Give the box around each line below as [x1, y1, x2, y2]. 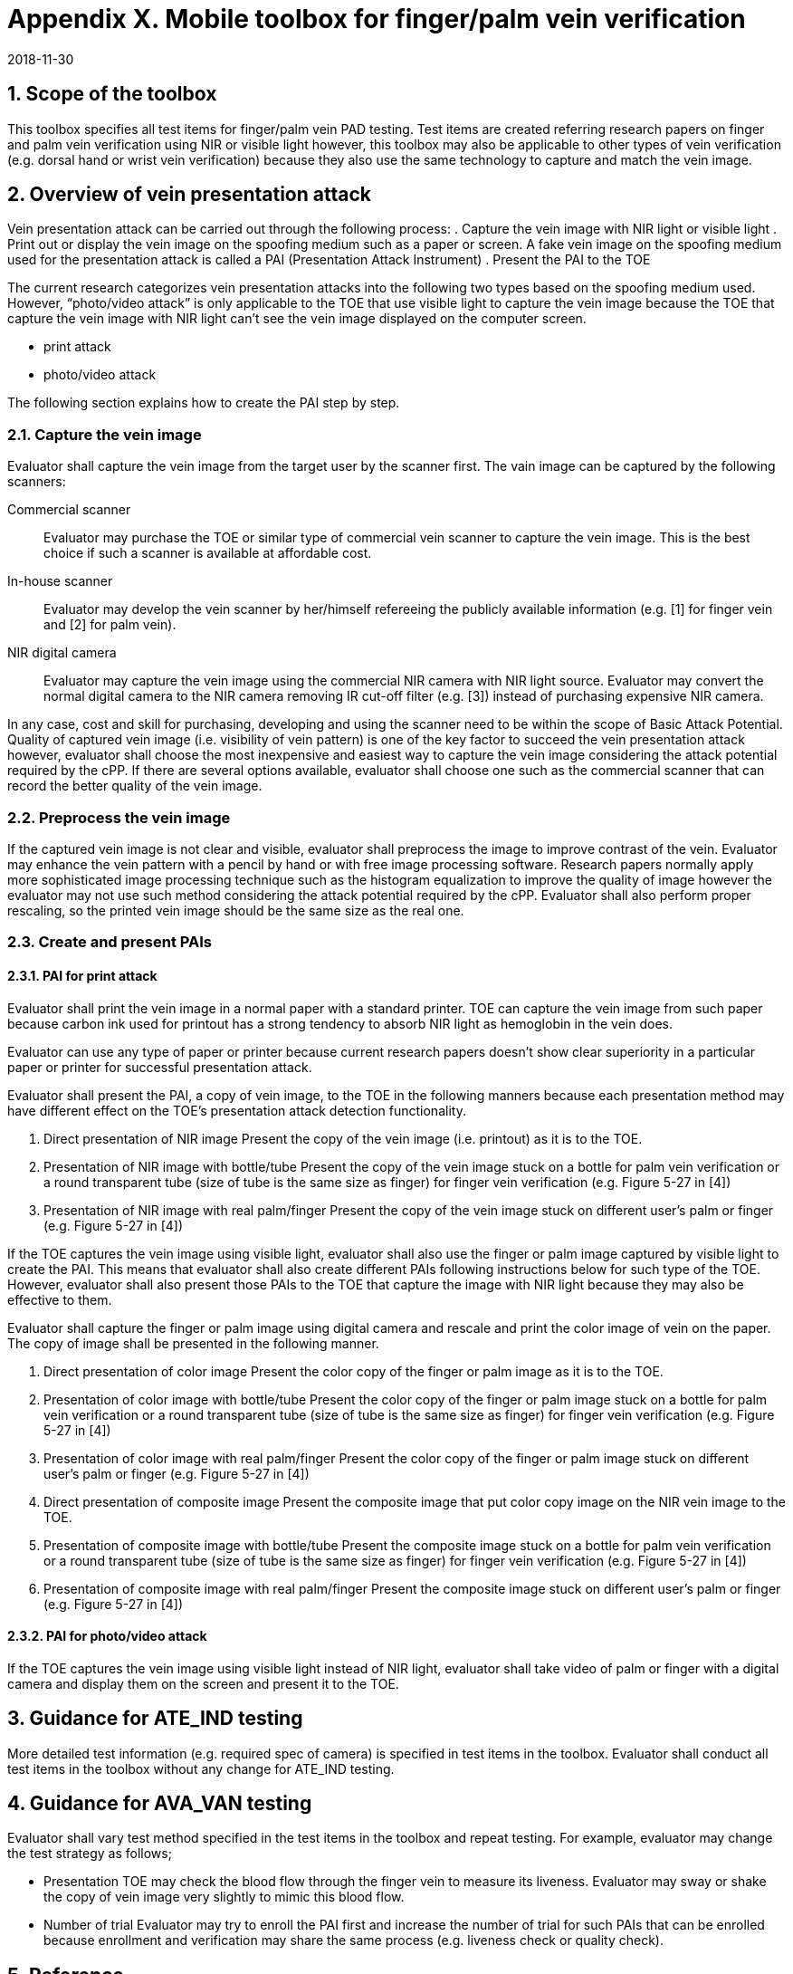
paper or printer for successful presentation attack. [7, 1059, 312, 1075]
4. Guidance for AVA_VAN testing [7, 1792, 312, 1816]
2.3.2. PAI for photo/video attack [7, 1628, 207, 1644]
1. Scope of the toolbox [7, 82, 217, 106]
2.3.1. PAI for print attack [7, 967, 158, 983]
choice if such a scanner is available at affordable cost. [43, 545, 372, 561]
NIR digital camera [7, 645, 117, 661]
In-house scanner [7, 573, 113, 589]
